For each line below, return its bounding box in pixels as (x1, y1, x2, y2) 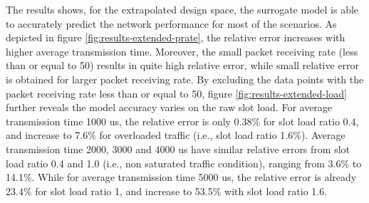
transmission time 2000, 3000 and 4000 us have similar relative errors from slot (6, 141, 350, 156)
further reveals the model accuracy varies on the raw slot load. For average (6, 100, 333, 115)
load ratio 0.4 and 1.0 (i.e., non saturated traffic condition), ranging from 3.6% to (6, 155, 362, 170)
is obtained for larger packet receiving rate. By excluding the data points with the (6, 71, 364, 86)
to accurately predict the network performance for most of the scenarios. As (6, 16, 337, 31)
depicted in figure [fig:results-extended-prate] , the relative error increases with (6, 30, 345, 45)
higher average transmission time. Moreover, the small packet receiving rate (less (6, 43, 358, 58)
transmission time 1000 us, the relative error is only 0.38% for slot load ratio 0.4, (6, 113, 359, 128)
